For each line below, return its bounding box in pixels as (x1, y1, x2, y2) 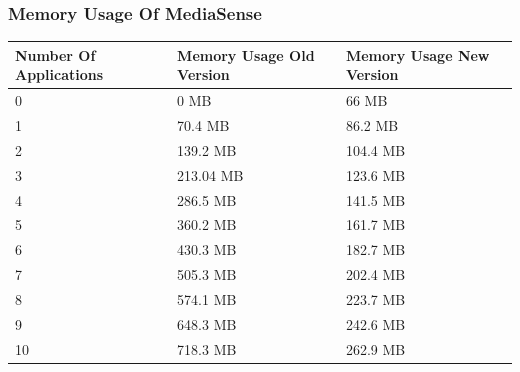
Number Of (15, 44, 96, 65)
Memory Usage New (345, 44, 490, 65)
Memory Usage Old (177, 44, 315, 65)
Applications (15, 64, 104, 85)
